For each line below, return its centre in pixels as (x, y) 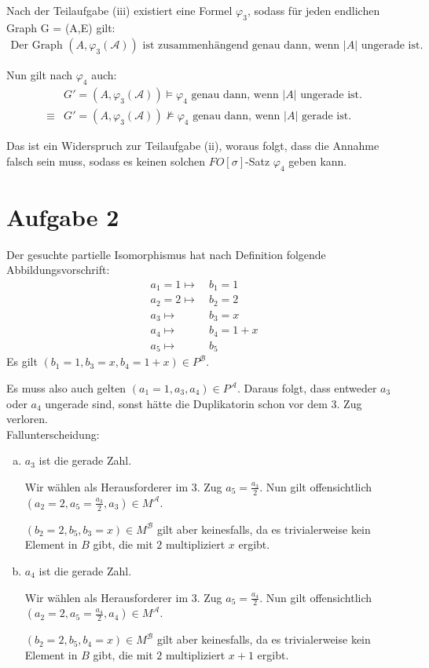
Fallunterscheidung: (53, 434)
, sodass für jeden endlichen (313, 10)
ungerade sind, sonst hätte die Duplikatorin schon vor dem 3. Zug (203, 403)
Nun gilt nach (40, 75)
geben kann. (318, 161)
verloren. (27, 419)
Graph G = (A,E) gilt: (61, 27)
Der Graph (37, 46)
